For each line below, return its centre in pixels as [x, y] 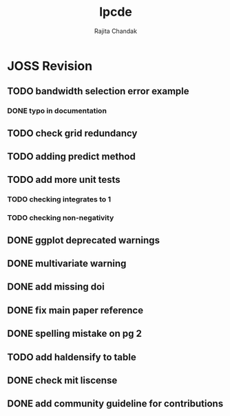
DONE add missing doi [56, 287]
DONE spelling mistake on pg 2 [75, 334]
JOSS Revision [50, 66]
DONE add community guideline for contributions [115, 404]
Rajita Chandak [116, 31]
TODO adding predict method [71, 156]
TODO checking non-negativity [61, 218]
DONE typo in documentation [57, 111]
